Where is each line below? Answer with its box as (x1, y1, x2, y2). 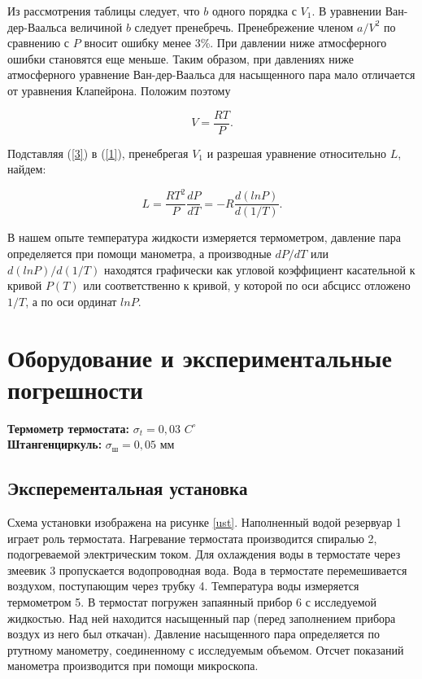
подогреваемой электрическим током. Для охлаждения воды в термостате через (7, 545, 401, 563)
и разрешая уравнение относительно (207, 144, 386, 161)
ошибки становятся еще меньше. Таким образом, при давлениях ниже (7, 50, 354, 67)
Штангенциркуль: (7, 436, 102, 453)
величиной (70, 18, 123, 35)
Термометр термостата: (7, 419, 130, 436)
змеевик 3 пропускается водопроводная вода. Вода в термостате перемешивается (7, 561, 407, 578)
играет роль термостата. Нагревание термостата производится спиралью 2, (7, 529, 377, 546)
